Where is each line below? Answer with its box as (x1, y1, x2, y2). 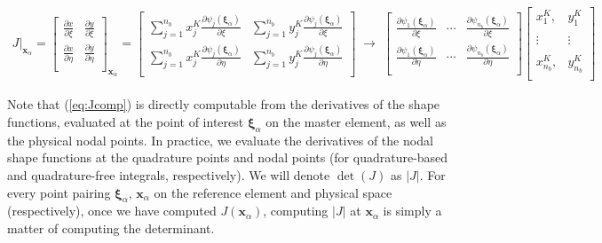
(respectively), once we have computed (7, 201, 217, 220)
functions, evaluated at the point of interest (7, 112, 244, 130)
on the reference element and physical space (154, 183, 392, 201)
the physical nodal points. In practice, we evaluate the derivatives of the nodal (7, 130, 433, 149)
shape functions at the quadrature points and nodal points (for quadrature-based (7, 148, 448, 167)
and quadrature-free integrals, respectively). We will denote (7, 165, 330, 184)
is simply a (383, 201, 442, 220)
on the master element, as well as (265, 112, 447, 130)
